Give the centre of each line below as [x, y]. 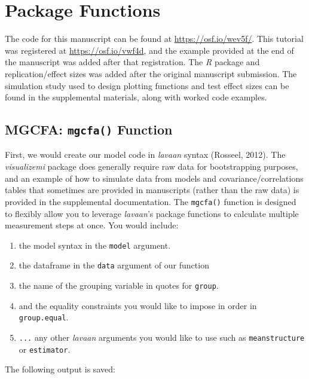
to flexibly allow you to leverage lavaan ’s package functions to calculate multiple [152, 213]
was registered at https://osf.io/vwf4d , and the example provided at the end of [149, 50]
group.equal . [44, 317]
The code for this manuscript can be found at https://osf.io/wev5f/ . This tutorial [154, 39]
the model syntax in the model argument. [95, 245]
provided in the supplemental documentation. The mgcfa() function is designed [151, 201]
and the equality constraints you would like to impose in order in [138, 305]
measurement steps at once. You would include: [92, 225]
